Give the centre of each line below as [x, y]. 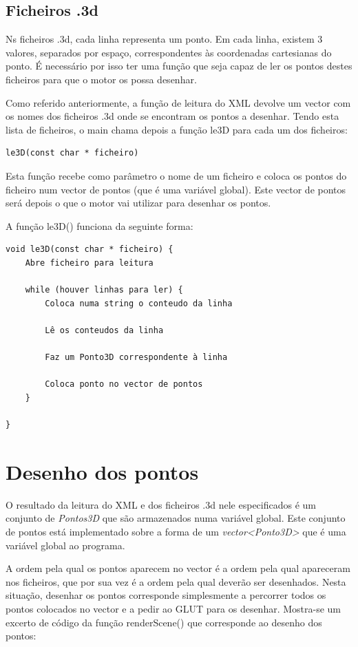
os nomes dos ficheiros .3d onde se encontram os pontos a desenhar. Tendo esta [172, 116]
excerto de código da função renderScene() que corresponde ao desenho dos [164, 622]
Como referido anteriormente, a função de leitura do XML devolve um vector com [178, 102]
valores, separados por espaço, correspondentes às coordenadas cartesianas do [169, 52]
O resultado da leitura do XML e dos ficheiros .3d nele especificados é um [161, 504]
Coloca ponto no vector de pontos [124, 384]
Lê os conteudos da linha [104, 330]
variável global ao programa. [65, 545]
